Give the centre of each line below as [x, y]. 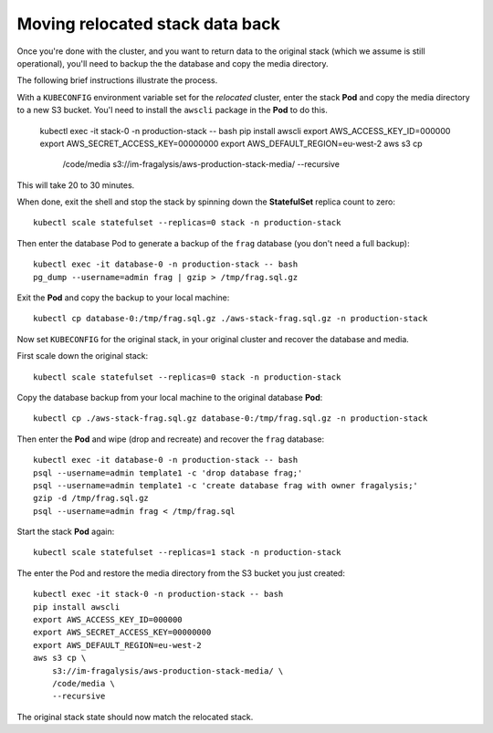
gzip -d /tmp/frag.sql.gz [91, 498]
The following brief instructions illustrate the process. [117, 80]
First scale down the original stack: [83, 356]
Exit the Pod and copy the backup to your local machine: [123, 298]
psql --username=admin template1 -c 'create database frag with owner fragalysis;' [226, 485]
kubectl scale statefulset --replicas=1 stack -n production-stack [187, 553]
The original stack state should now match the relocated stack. [135, 717]
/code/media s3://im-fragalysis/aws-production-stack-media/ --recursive [201, 164]
